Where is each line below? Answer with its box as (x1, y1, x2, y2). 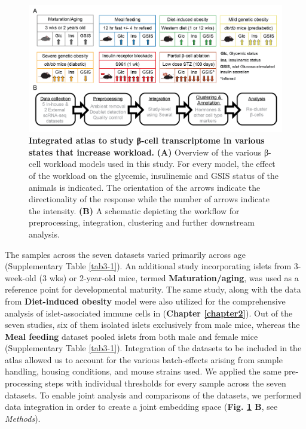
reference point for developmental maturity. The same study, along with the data (5, 283, 301, 296)
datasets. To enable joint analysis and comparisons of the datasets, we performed (5, 388, 302, 401)
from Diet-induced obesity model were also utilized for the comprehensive (5, 294, 286, 307)
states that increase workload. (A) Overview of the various (29, 145, 262, 158)
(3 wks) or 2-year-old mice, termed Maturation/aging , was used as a (39, 271, 299, 284)
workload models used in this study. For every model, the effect (43, 157, 276, 170)
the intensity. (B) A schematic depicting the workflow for (29, 204, 240, 217)
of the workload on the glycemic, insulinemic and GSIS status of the (29, 169, 279, 181)
